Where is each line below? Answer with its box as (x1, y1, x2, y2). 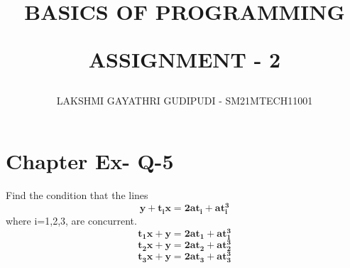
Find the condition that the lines (6, 188, 148, 203)
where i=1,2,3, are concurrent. (6, 213, 137, 227)
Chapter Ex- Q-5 (6, 146, 174, 176)
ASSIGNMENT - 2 (88, 45, 281, 74)
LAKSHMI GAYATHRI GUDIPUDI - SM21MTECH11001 (56, 92, 313, 107)
